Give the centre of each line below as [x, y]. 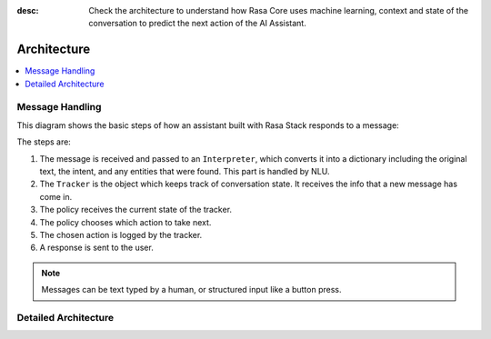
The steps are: [44, 142]
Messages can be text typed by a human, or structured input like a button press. [191, 290]
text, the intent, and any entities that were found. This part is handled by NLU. [185, 171]
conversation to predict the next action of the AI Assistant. [197, 24]
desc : [28, 10]
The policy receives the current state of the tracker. [135, 210]
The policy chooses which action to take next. [125, 222]
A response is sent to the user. [96, 248]
